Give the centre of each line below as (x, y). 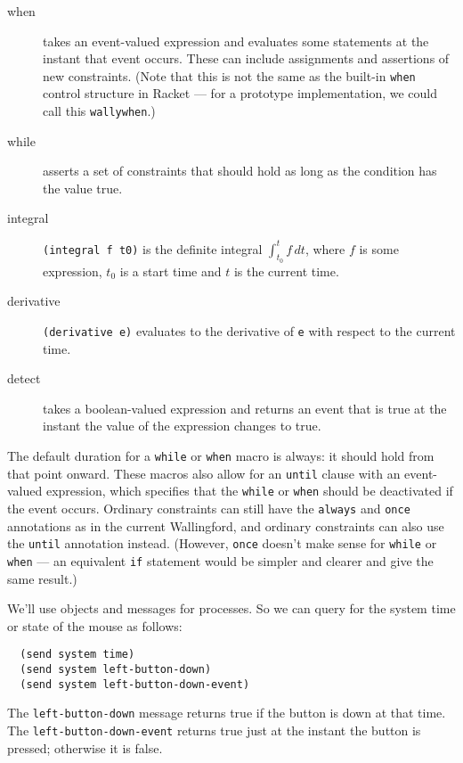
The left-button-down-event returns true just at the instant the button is (214, 730)
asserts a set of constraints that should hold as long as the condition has (240, 171)
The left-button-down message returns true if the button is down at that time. (227, 713)
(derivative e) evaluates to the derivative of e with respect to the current (249, 330)
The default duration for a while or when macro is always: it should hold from (221, 455)
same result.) (42, 578)
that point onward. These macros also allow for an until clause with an (204, 473)
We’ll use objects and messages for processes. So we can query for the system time (231, 608)
